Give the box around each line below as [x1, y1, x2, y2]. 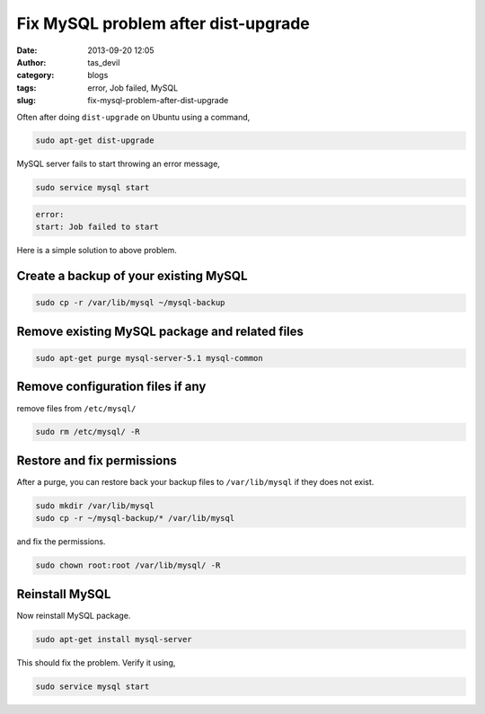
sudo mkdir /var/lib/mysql [35, 500, 154, 511]
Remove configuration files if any [16, 379, 207, 394]
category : [16, 70, 55, 81]
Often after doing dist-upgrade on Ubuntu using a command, [16, 111, 251, 122]
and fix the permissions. [16, 536, 106, 547]
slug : [16, 95, 36, 106]
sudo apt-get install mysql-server [35, 634, 192, 644]
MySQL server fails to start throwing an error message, [16, 158, 220, 170]
